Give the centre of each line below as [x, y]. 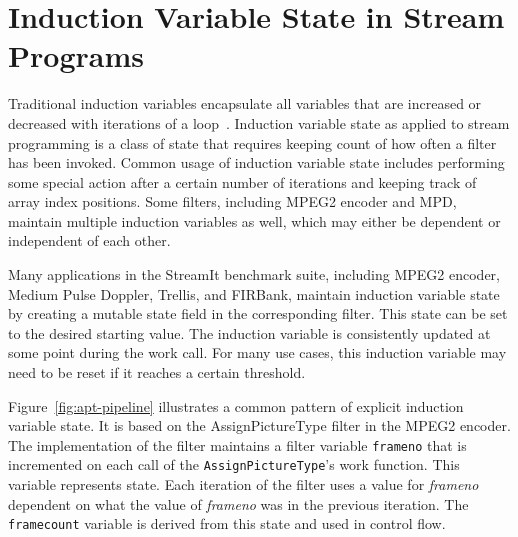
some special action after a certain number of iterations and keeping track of [242, 181]
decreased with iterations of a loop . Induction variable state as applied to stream [259, 122]
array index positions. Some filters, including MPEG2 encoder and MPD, [232, 201]
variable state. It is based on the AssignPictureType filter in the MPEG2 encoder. [259, 425]
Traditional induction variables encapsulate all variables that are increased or [245, 103]
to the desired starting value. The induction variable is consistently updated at [249, 332]
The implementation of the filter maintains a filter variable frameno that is [237, 444]
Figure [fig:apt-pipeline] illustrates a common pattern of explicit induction [236, 405]
